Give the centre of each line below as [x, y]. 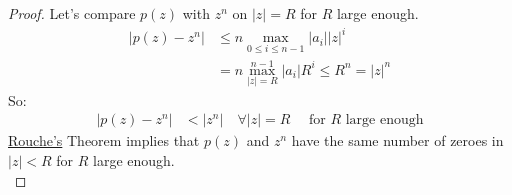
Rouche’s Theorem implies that [104, 140]
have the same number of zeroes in [397, 140]
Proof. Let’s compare [72, 13]
